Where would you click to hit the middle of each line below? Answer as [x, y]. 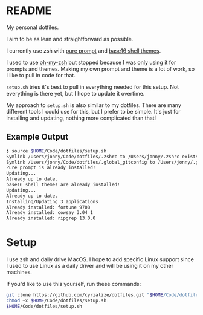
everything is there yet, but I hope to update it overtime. [76, 93]
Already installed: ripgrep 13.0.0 [51, 218]
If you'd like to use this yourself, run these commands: [74, 284]
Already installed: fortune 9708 [48, 207]
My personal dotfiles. [33, 27]
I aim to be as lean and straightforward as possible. [70, 39]
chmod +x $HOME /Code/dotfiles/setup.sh [56, 300]
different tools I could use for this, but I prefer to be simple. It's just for [94, 111]
